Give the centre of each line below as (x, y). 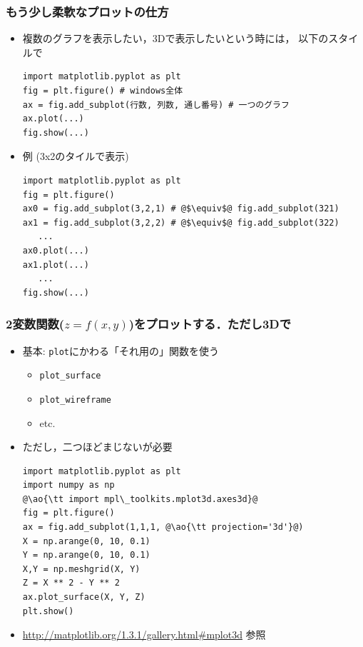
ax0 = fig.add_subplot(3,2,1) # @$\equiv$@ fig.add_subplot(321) (181, 209)
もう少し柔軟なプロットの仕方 (87, 11)
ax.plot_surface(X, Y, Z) (84, 597)
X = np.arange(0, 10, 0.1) (86, 541)
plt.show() (48, 611)
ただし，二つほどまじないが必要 (97, 447)
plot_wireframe (75, 400)
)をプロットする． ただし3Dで (210, 324)
